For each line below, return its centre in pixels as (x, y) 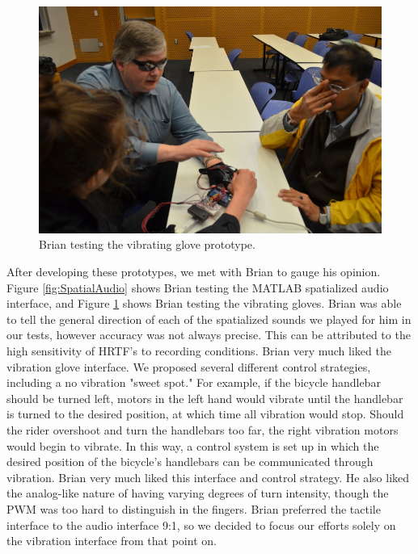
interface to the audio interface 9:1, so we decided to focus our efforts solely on (201, 525)
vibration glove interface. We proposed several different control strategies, (189, 366)
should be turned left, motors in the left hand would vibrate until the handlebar (205, 398)
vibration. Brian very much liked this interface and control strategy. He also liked (208, 477)
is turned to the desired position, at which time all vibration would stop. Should (205, 414)
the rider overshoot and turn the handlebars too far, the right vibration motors (203, 430)
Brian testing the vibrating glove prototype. (147, 244)
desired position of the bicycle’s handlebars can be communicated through (190, 462)
